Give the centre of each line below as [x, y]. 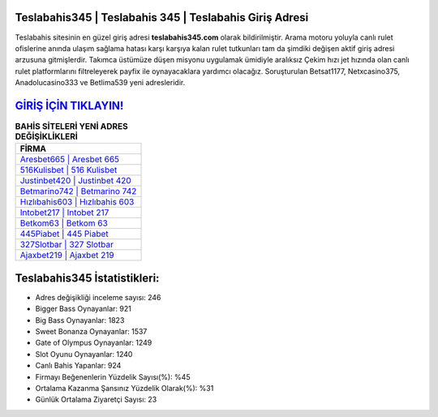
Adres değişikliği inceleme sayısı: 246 [98, 297]
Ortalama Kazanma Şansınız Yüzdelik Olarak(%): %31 [125, 388]
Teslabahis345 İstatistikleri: [87, 278]
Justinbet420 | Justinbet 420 [75, 181]
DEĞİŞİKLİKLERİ [47, 136]
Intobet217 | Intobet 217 [64, 213]
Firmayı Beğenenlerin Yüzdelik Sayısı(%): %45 [113, 376]
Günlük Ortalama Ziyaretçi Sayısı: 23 [96, 400]
